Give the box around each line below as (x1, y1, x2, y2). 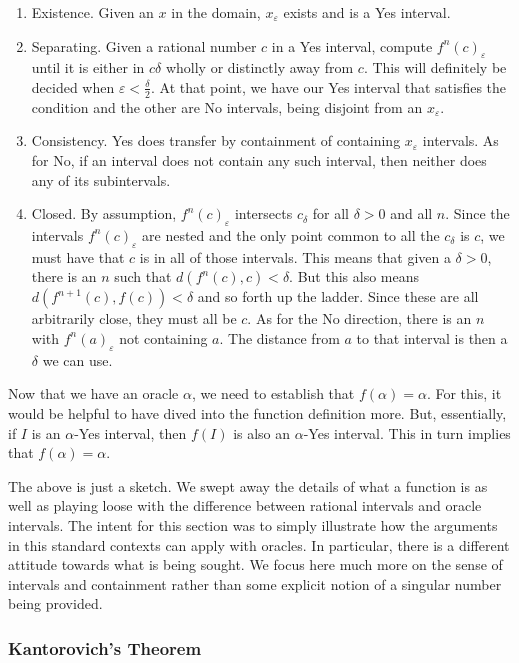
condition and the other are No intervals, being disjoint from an (31, 96, 423, 117)
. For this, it (426, 383, 502, 404)
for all (312, 203, 349, 224)
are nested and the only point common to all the (142, 224, 440, 245)
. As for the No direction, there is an (247, 308, 472, 329)
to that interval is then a (356, 327, 508, 348)
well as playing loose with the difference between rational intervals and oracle (8, 495, 482, 516)
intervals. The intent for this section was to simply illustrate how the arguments (8, 514, 498, 535)
